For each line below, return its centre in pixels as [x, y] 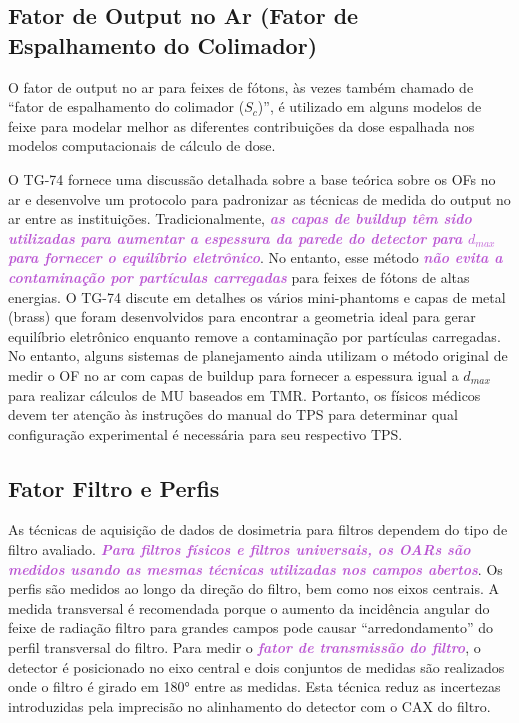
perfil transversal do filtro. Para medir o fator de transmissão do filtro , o [244, 647]
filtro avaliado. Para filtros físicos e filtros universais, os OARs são [239, 549]
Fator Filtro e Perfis [114, 487]
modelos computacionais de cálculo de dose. [142, 145]
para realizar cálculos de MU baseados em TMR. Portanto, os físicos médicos [244, 394]
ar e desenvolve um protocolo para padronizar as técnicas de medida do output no [259, 198]
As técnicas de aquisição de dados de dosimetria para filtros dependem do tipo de [258, 529]
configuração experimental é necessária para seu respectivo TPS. [205, 433]
